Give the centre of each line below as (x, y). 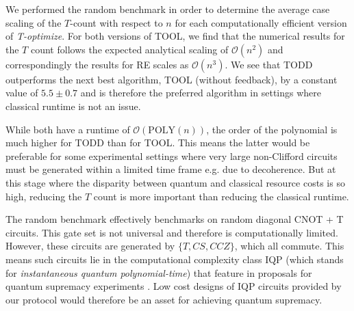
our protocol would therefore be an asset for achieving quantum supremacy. (164, 299)
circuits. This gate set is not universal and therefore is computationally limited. (172, 232)
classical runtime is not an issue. (73, 106)
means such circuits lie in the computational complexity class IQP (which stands (175, 259)
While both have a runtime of (68, 129)
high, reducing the (44, 196)
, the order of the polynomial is (272, 129)
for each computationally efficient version (261, 22)
